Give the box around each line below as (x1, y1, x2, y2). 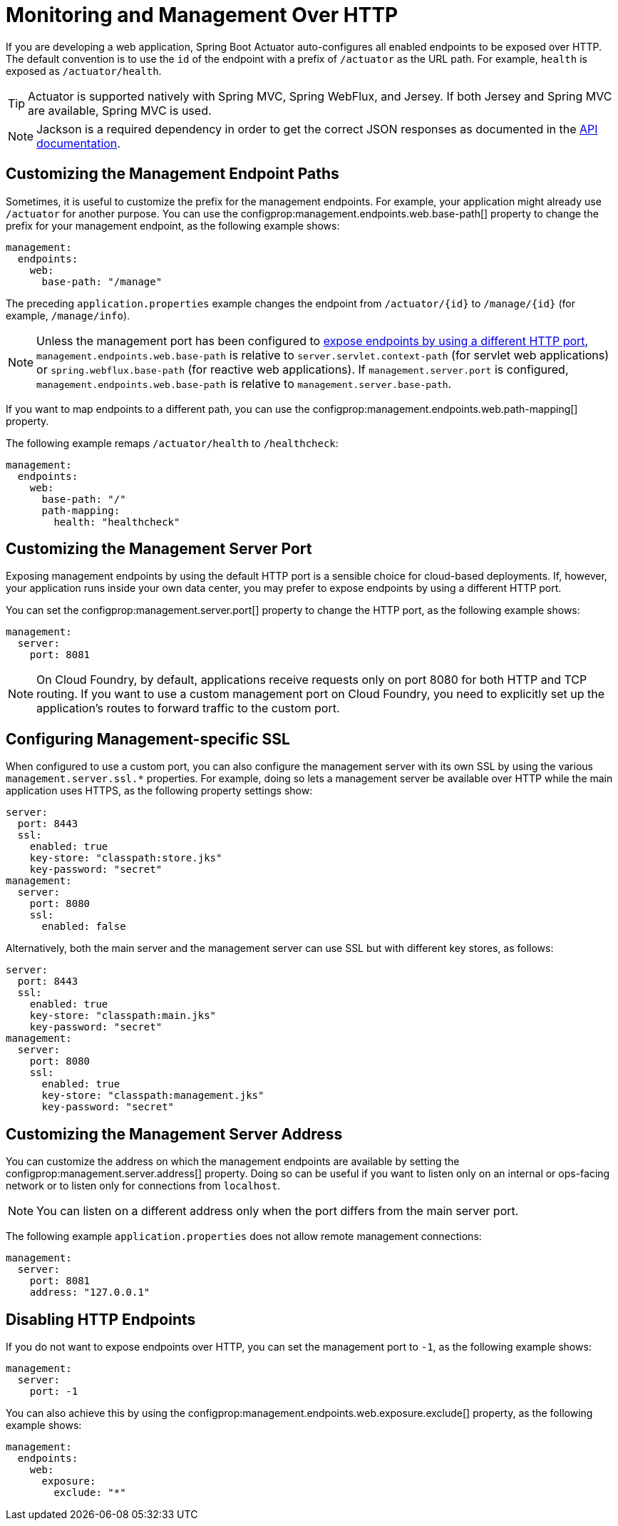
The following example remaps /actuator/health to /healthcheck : (6, 436, 339, 449)
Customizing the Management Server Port (6, 540, 312, 558)
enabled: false (41, 921, 126, 933)
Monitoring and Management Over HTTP (6, 3, 398, 27)
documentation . (36, 135, 120, 150)
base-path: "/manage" (41, 275, 163, 287)
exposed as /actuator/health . (6, 64, 162, 77)
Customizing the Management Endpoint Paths (6, 165, 339, 183)
